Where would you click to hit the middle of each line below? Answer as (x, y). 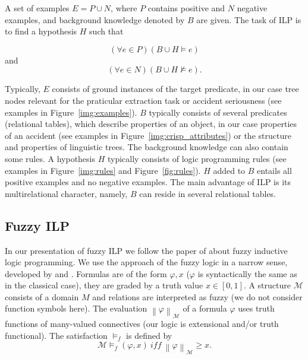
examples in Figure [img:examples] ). (71, 112)
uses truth (256, 308)
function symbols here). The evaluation (76, 308)
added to (229, 170)
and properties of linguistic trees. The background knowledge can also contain (147, 147)
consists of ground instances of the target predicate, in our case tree (175, 89)
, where (124, 8)
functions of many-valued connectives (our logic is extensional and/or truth (142, 324)
